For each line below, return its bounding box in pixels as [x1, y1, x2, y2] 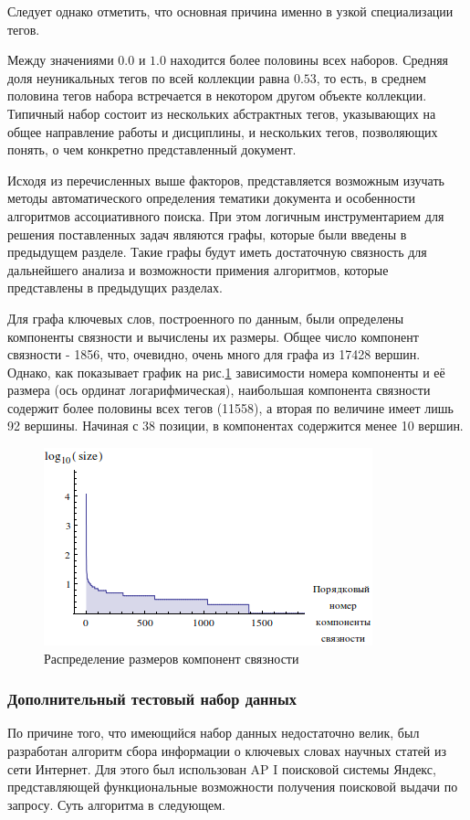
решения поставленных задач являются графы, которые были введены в [7, 224, 407, 243]
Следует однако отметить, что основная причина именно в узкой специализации [7, 2, 454, 20]
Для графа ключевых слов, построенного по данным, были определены [7, 308, 404, 327]
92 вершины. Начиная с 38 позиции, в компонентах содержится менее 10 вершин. [7, 416, 464, 435]
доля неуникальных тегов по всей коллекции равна [7, 68, 290, 87]
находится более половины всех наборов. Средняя [170, 50, 449, 69]
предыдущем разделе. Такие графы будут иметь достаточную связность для [7, 242, 427, 261]
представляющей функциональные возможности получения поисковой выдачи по [7, 777, 458, 796]
